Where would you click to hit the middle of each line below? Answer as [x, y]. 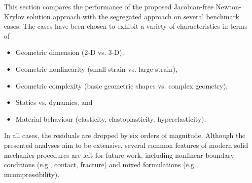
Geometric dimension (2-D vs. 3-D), [70, 52]
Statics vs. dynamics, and [54, 102]
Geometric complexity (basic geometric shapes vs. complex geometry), [122, 85]
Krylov [14, 16]
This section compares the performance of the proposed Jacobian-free [109, 6]
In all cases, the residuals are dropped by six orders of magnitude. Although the [125, 135]
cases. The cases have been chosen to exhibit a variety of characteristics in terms [126, 26]
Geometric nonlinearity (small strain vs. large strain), [96, 69]
